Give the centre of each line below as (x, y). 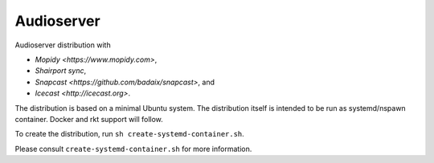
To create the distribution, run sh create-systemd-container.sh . (129, 134)
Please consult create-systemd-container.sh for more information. (133, 149)
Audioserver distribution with (63, 45)
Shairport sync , (61, 71)
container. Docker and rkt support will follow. (89, 119)
